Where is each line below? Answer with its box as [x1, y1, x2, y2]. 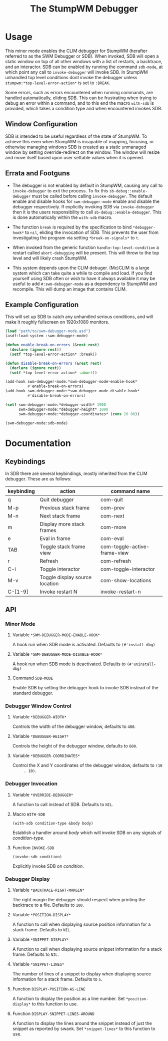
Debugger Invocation [5, 780, 57, 787]
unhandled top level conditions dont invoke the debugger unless [5, 74, 137, 80]
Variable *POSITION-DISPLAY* [12, 911, 71, 917]
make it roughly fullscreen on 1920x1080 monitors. [5, 319, 109, 325]
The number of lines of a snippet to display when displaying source [12, 970, 151, 977]
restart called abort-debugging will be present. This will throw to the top [12, 249, 159, 255]
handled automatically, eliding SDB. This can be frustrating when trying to [5, 95, 157, 101]
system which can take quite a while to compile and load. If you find [12, 270, 152, 276]
